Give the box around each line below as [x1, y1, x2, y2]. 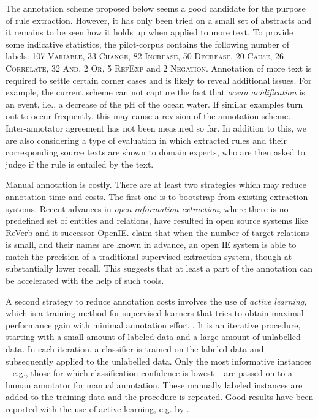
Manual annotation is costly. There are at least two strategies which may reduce [6, 178, 306, 191]
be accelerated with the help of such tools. [6, 274, 164, 287]
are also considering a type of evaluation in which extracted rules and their [6, 133, 287, 146]
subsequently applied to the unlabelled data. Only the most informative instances [6, 354, 312, 367]
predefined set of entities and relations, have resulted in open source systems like [6, 214, 308, 227]
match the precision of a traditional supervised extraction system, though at [6, 250, 292, 262]
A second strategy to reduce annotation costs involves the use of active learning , [6, 294, 307, 307]
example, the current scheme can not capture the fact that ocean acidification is [6, 86, 305, 98]
